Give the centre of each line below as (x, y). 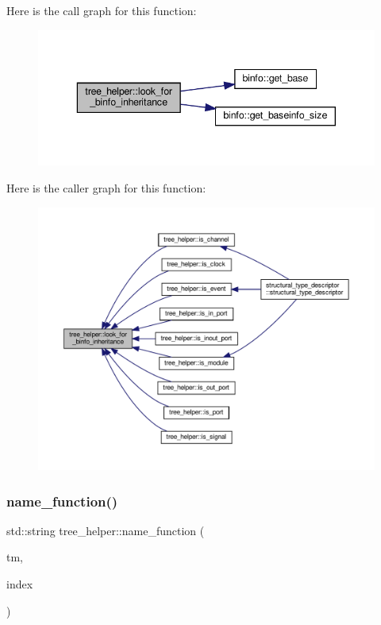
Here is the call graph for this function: (102, 10)
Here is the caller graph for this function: (106, 187)
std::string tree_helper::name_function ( (106, 530)
